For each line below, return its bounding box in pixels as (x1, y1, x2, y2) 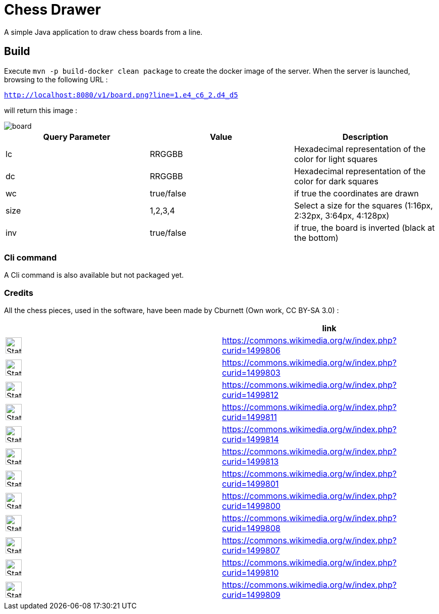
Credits (4, 287, 33, 298)
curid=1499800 (222, 501, 281, 511)
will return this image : (4, 106, 78, 115)
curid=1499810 (222, 568, 279, 578)
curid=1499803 (222, 368, 281, 378)
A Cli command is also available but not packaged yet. (4, 271, 184, 280)
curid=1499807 (222, 545, 280, 556)
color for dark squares (294, 176, 378, 186)
